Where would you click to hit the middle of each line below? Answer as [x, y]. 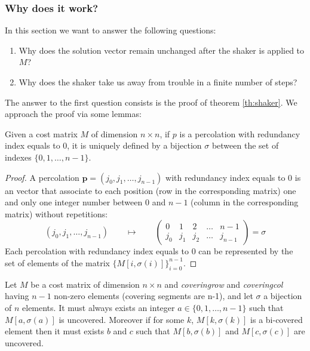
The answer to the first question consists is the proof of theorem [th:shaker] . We [151, 102]
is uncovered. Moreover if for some [122, 319]
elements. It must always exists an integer [99, 307]
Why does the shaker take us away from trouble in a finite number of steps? [158, 82]
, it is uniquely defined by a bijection [134, 145]
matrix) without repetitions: [56, 213]
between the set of [245, 145]
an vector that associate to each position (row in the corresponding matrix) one [151, 190]
